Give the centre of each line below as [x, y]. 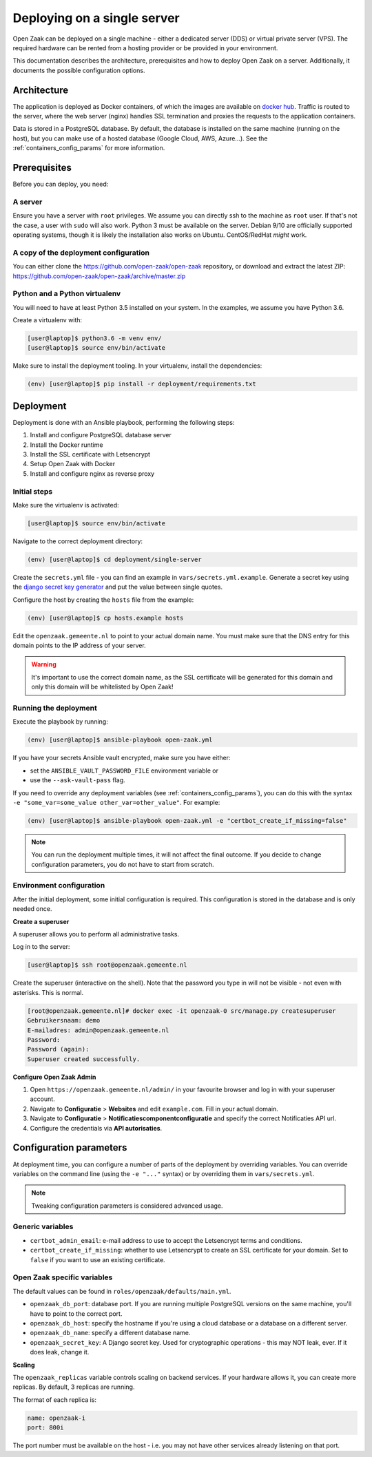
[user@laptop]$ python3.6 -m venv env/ [94, 338]
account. [42, 1099]
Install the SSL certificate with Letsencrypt [90, 454]
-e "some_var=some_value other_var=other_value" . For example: [116, 802]
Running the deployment [55, 708]
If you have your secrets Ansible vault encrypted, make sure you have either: [122, 758]
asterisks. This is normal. [48, 992]
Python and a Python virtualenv [67, 294]
